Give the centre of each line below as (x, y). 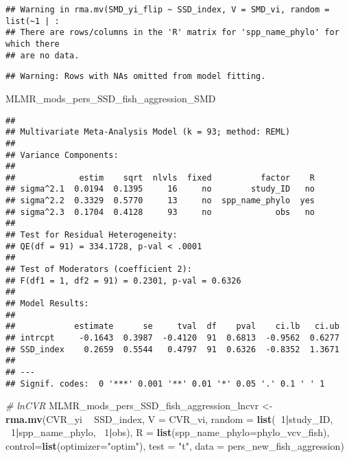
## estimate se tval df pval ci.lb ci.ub (172, 327)
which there (33, 44)
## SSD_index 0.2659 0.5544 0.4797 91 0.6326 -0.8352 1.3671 (172, 349)
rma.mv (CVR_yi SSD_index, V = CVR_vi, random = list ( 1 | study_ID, (169, 419)
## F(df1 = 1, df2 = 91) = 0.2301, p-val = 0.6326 (123, 280)
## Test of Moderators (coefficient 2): (99, 270)
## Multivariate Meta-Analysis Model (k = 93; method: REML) (148, 132)
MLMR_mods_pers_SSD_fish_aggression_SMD (111, 98)
